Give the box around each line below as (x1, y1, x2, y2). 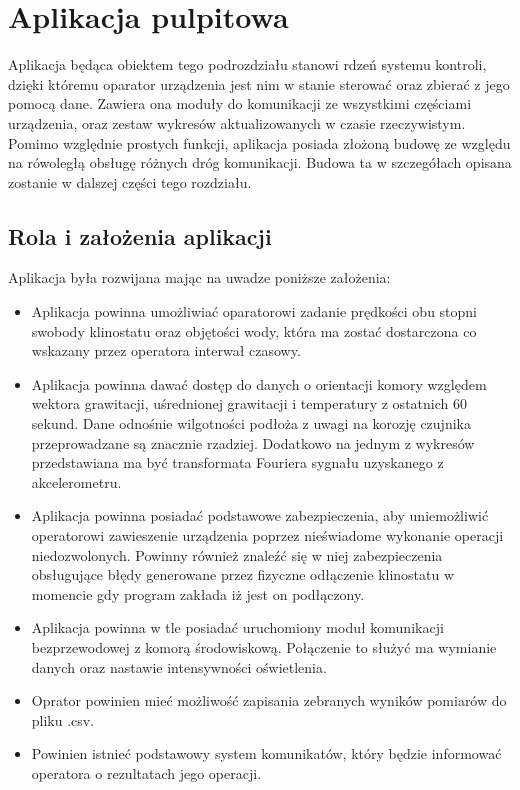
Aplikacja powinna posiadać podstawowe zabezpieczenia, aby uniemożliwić (31, 505, 489, 526)
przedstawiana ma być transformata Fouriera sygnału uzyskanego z (31, 452, 444, 473)
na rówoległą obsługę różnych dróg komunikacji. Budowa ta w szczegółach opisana (8, 152, 512, 173)
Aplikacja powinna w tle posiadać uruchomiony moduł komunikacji (31, 617, 444, 638)
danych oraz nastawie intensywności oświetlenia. (31, 656, 327, 677)
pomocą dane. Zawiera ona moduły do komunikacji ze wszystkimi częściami (8, 93, 472, 114)
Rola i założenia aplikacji (8, 220, 272, 251)
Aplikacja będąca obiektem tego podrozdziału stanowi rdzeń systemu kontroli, (8, 54, 487, 75)
